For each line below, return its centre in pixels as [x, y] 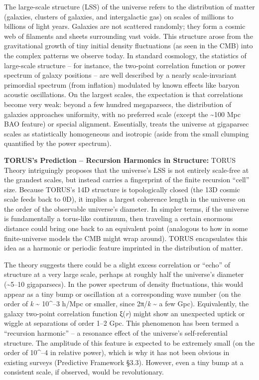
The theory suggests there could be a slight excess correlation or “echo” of [117, 264]
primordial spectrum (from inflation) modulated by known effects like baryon [122, 84]
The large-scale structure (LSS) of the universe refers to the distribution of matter [129, 6]
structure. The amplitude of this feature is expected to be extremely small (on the [129, 342]
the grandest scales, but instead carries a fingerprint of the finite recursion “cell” [127, 180]
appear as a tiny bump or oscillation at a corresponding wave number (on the [123, 294]
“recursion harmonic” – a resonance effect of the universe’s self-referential [116, 333]
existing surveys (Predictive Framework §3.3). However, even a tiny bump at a [124, 362]
